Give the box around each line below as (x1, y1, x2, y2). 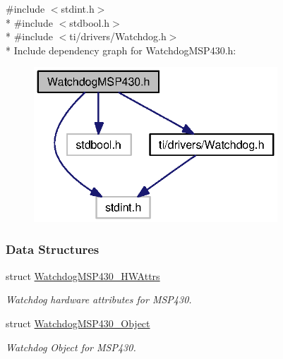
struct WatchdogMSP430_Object (6, 315, 150, 330)
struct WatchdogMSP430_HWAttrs (6, 268, 160, 283)
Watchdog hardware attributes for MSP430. (6, 292, 192, 307)
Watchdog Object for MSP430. (6, 339, 136, 354)
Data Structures (6, 241, 100, 258)
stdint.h (61, 1, 95, 16)
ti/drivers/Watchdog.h (69, 29, 167, 44)
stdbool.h (69, 15, 110, 30)
